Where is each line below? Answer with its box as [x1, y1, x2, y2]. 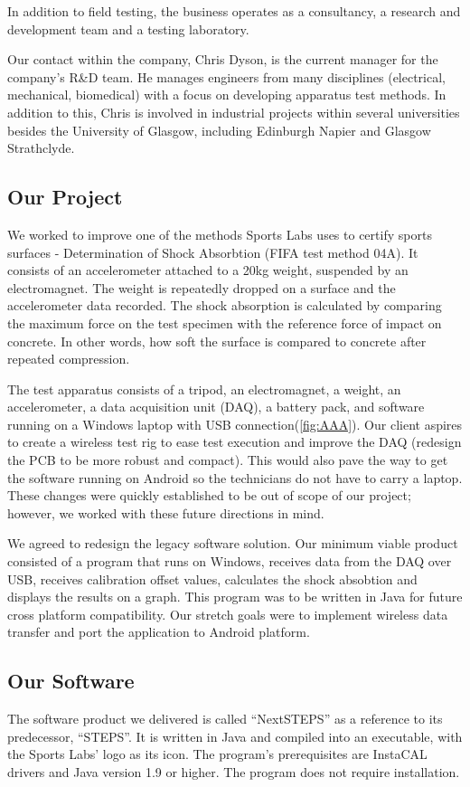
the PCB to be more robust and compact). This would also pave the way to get [7, 450, 448, 469]
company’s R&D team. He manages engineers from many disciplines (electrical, [7, 67, 446, 86]
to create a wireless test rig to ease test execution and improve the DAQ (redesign [7, 432, 462, 451]
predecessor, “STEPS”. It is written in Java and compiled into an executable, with [7, 726, 463, 745]
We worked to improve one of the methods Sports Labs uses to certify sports [7, 224, 432, 243]
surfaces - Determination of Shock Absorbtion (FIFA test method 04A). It [7, 242, 418, 261]
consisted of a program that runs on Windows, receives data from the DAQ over [7, 552, 452, 571]
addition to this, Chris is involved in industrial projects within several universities [7, 102, 460, 121]
